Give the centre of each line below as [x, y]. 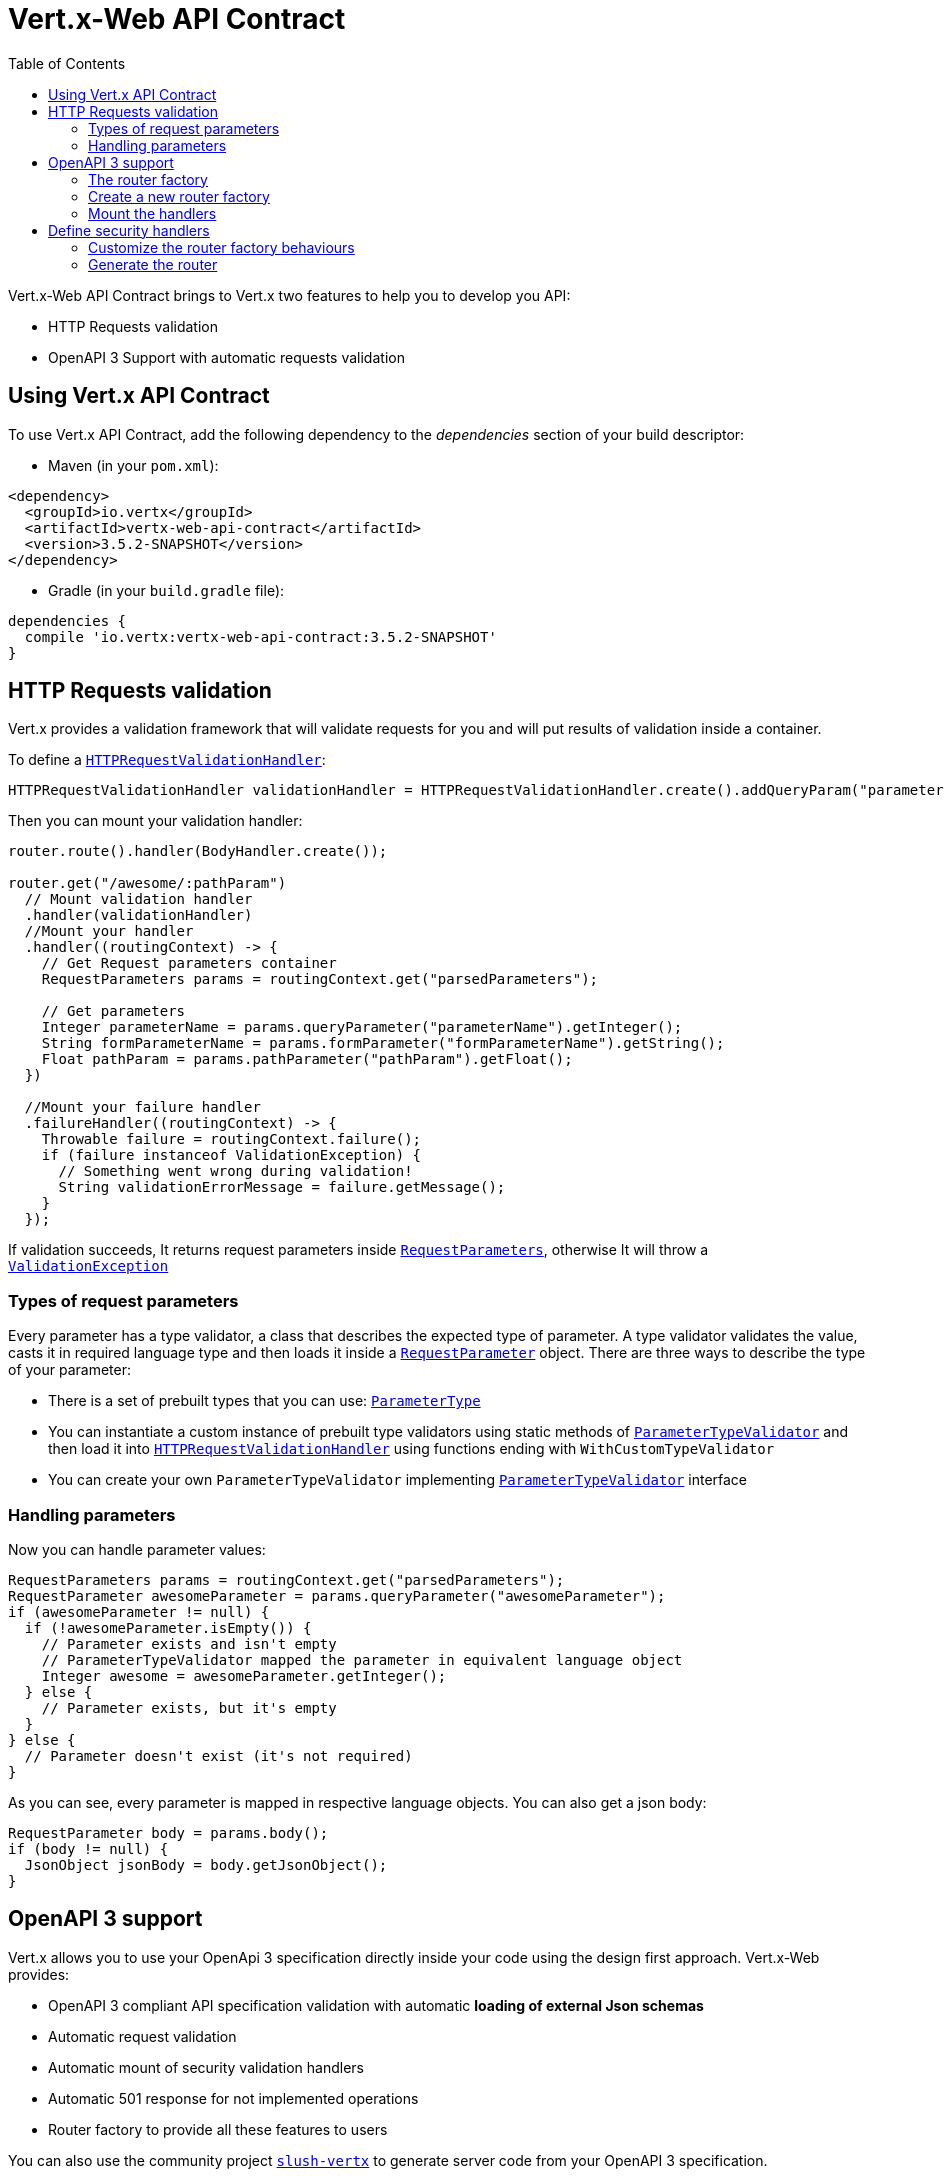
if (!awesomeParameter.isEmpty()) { [168, 1627]
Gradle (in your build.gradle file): [166, 590]
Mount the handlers [152, 213]
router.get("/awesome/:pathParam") [147, 883]
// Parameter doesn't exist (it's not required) [218, 1755]
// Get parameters [113, 1011]
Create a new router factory [179, 196]
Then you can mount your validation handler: [155, 821]
